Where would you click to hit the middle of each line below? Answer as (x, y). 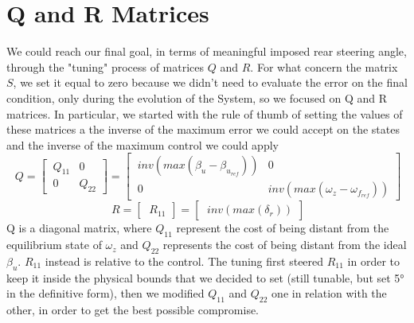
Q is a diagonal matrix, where (79, 228)
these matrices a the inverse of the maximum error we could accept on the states (203, 129)
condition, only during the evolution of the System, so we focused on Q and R (197, 97)
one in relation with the (329, 293)
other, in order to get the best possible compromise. (133, 310)
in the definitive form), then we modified (105, 293)
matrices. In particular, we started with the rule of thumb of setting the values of (205, 113)
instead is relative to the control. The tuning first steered (184, 261)
